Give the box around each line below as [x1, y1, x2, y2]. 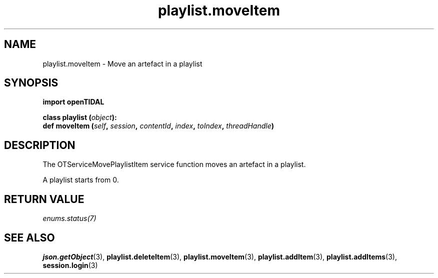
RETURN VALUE [4, 192, 84, 205]
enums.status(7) [42, 214, 96, 223]
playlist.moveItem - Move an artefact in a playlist [42, 59, 202, 68]
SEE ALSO [4, 231, 55, 244]
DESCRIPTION [4, 138, 75, 151]
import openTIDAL [42, 97, 104, 106]
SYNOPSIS [4, 76, 58, 89]
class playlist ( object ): [42, 113, 117, 122]
